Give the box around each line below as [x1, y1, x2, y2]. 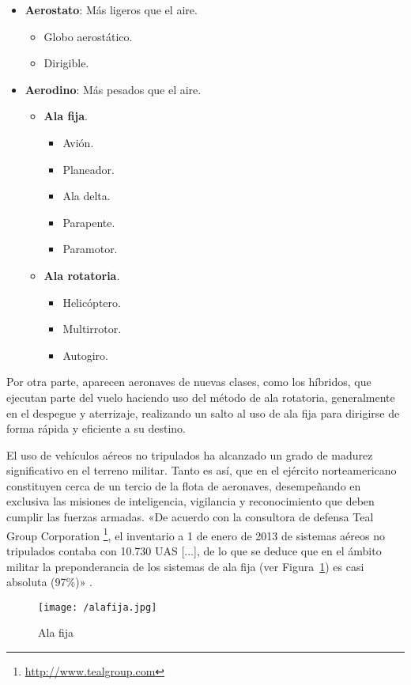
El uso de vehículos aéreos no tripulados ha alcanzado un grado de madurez [6, 446, 373, 463]
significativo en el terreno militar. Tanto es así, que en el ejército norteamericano [6, 462, 397, 479]
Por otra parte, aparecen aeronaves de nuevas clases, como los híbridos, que [6, 373, 371, 390]
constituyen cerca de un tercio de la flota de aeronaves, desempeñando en [6, 477, 361, 494]
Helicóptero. [62, 293, 121, 310]
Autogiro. [62, 346, 109, 363]
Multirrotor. [62, 320, 122, 337]
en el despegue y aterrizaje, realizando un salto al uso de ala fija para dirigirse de [6, 404, 400, 421]
